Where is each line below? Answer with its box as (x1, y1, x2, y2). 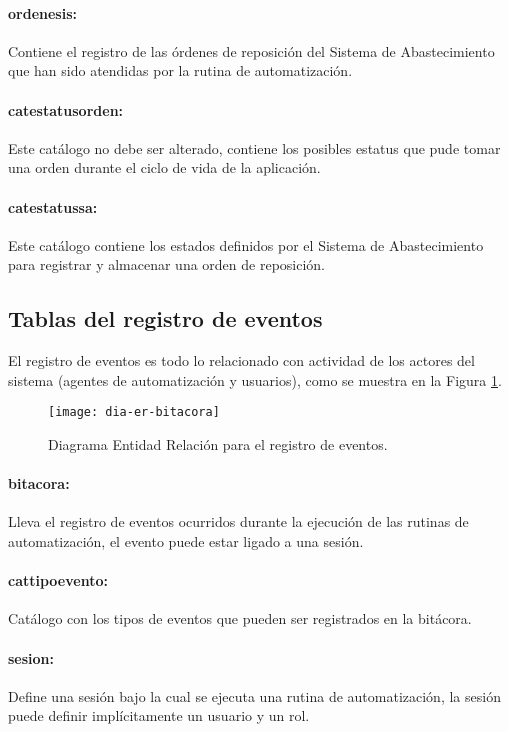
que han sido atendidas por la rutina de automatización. (8, 60, 353, 81)
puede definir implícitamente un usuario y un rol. (8, 705, 310, 726)
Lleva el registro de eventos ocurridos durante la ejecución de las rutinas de (8, 511, 469, 532)
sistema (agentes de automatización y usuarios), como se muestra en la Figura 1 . (8, 369, 502, 390)
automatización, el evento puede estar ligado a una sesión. (8, 530, 364, 551)
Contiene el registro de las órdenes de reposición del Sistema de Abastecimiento (8, 40, 495, 61)
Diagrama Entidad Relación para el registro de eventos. (48, 434, 388, 454)
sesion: (8, 647, 55, 668)
